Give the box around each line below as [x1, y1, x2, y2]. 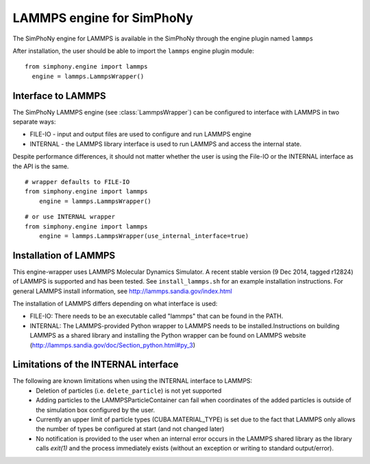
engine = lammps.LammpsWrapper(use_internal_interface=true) [38, 232, 249, 240]
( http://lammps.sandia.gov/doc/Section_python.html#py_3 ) [29, 340, 195, 349]
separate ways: [12, 117, 56, 126]
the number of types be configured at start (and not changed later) [36, 425, 225, 433]
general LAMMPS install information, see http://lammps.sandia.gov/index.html [12, 287, 232, 295]
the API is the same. [12, 162, 69, 170]
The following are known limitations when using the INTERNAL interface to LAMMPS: [12, 377, 253, 385]
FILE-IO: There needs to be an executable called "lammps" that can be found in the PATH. [29, 312, 284, 321]
